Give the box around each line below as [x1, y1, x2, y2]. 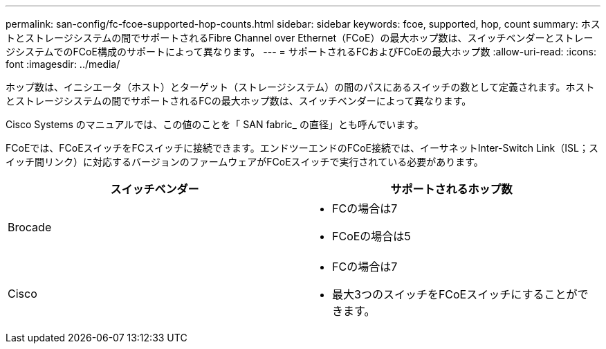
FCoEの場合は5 [332, 229, 411, 243]
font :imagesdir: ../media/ [6, 58, 120, 70]
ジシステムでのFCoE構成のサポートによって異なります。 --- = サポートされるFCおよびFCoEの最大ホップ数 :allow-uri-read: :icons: [6, 46, 596, 57]
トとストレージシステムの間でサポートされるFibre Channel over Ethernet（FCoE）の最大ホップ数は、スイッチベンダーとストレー [6, 32, 594, 44]
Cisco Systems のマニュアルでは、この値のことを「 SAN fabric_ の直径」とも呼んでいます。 [6, 118, 424, 130]
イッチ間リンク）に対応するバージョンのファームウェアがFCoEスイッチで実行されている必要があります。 [6, 156, 484, 168]
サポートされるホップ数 [390, 182, 513, 196]
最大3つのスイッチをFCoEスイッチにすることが [332, 287, 578, 301]
